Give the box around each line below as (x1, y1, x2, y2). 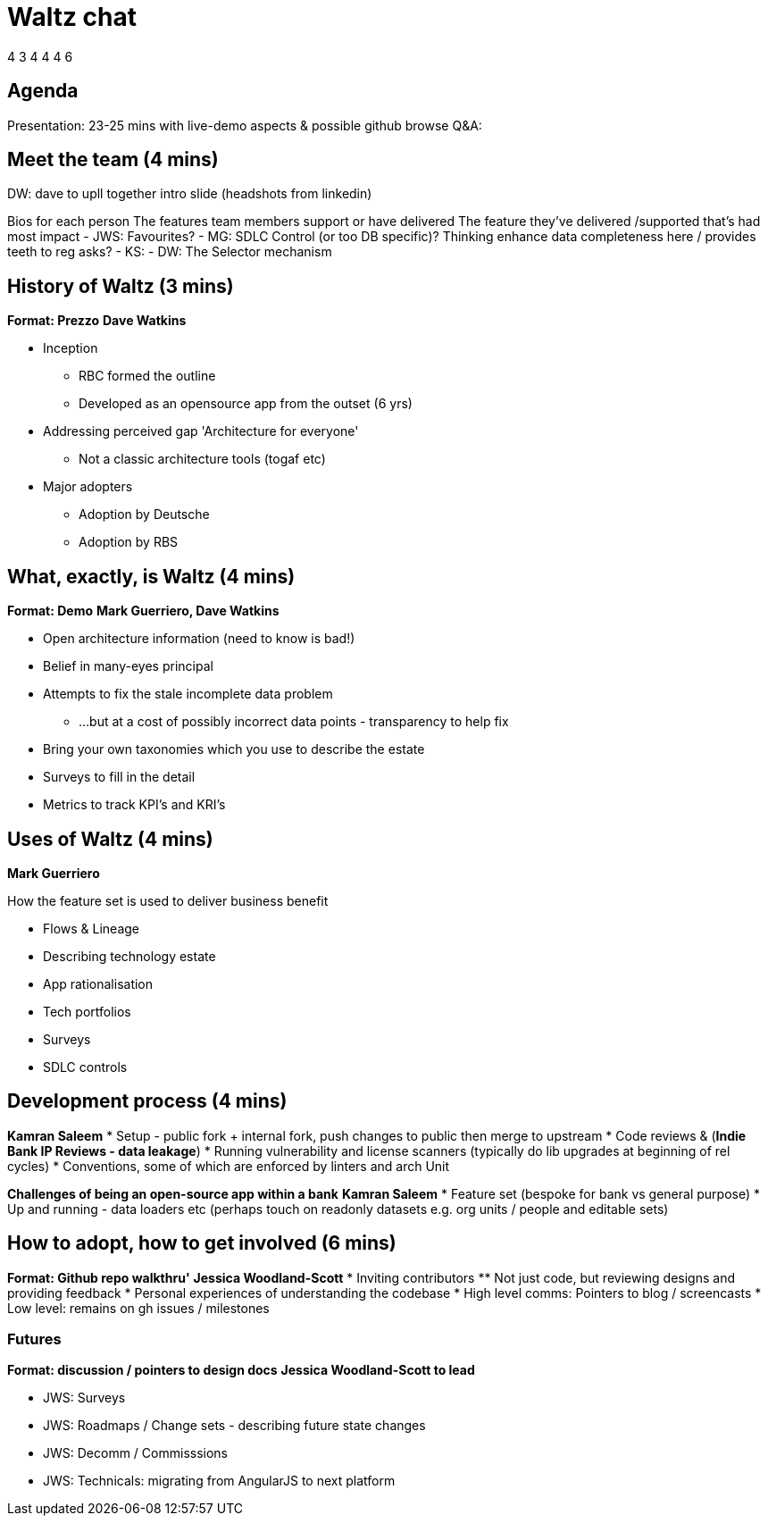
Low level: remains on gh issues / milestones (7, 1300, 270, 1316)
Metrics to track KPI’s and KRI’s (43, 797, 226, 813)
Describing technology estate (43, 948, 216, 964)
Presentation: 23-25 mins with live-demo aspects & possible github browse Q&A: (7, 117, 482, 133)
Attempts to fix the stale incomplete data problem (43, 686, 333, 702)
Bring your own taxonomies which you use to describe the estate (43, 741, 425, 757)
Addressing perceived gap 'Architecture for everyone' (43, 423, 359, 439)
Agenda (7, 79, 79, 103)
